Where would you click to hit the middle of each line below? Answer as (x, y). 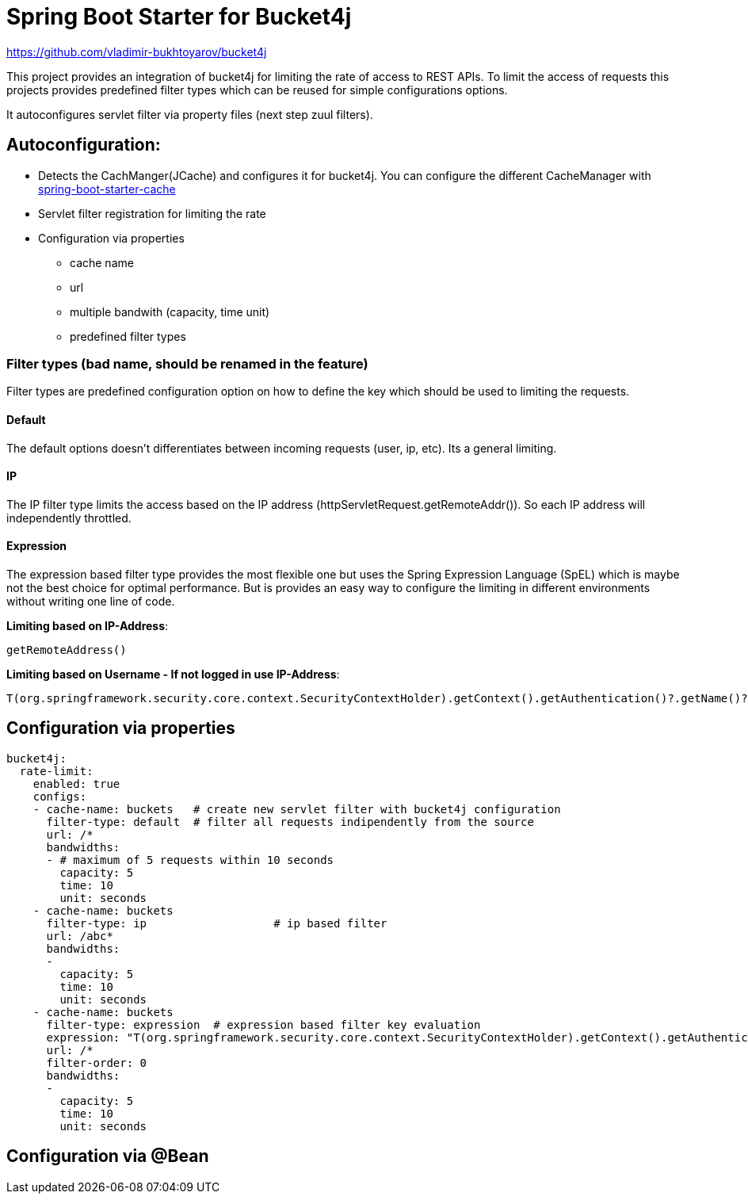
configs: (60, 796)
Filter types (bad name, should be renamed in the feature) (187, 363)
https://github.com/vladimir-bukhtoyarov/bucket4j (137, 52)
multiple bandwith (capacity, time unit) (170, 311)
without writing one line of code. (91, 601)
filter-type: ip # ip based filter (217, 923)
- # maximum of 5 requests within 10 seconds (190, 860)
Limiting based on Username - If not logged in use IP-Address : (173, 674)
